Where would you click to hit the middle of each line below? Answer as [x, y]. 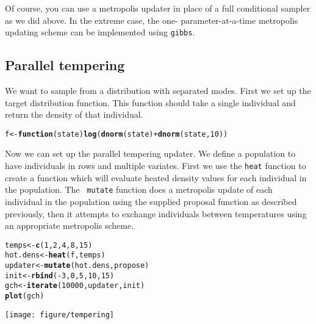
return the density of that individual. [74, 114]
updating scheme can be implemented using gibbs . [100, 32]
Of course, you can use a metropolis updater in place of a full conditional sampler [158, 8]
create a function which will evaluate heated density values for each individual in [156, 177]
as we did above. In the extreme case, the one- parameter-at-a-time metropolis [152, 20]
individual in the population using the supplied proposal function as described [151, 201]
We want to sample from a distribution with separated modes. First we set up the [158, 91]
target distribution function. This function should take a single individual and [150, 102]
